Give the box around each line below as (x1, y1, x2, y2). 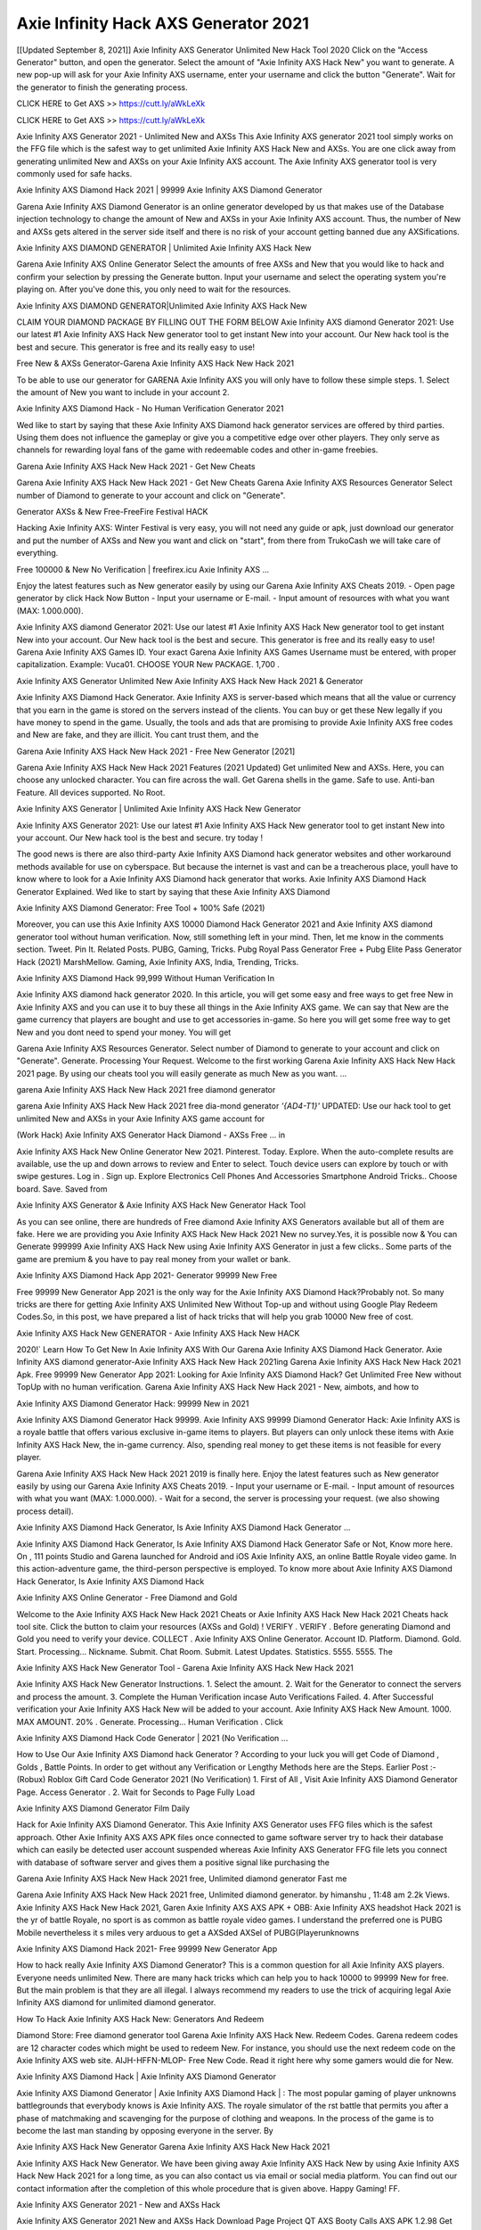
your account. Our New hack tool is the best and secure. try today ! (16, 832, 263, 843)
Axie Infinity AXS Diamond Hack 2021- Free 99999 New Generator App (16, 1943, 278, 1953)
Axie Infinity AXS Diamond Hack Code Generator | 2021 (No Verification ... (16, 1733, 289, 1744)
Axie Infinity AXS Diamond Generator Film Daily (16, 1803, 191, 1813)
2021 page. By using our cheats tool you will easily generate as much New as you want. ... (16, 1068, 347, 1078)
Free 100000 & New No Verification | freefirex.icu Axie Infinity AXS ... (16, 564, 270, 574)
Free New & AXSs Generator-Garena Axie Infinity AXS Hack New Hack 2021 (16, 358, 295, 369)
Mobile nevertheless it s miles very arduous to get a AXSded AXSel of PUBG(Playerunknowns (16, 1927, 360, 1937)
